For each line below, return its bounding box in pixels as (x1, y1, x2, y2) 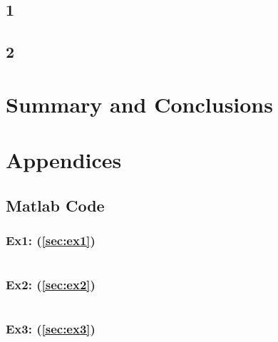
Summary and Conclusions (6, 89, 273, 118)
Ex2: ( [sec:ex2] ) (6, 276, 96, 294)
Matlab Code (6, 194, 105, 216)
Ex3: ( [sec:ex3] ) (6, 320, 96, 338)
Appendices (6, 145, 122, 175)
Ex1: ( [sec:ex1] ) (6, 232, 96, 249)
